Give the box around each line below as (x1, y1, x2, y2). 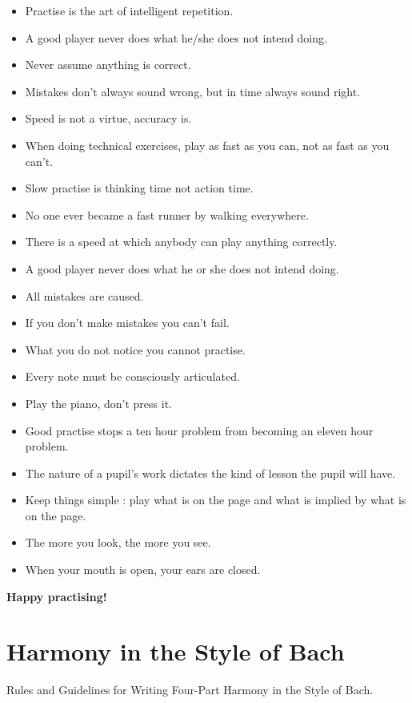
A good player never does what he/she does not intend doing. (25, 29, 327, 46)
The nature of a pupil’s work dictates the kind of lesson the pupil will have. (25, 464, 396, 481)
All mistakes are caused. (25, 287, 144, 304)
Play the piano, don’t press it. (25, 394, 172, 411)
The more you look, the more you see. (25, 534, 211, 551)
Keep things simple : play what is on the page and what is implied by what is (25, 491, 406, 508)
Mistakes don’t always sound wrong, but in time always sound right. (25, 83, 361, 99)
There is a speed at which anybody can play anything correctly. (25, 233, 338, 250)
